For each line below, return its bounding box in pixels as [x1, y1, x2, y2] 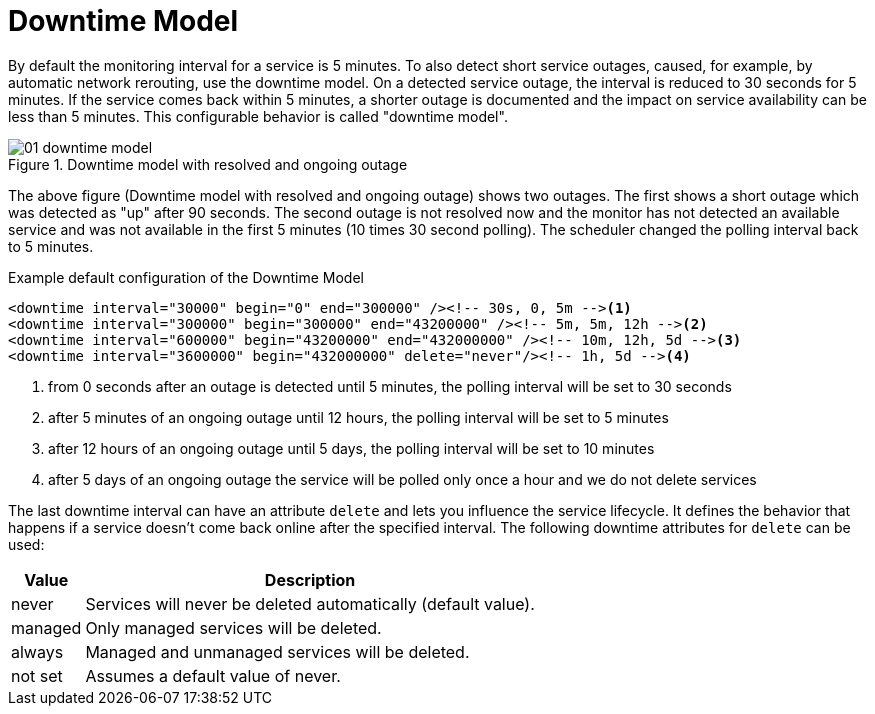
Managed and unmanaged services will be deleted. [85, 641, 470, 662]
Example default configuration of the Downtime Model [8, 268, 364, 286]
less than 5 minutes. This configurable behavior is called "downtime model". [8, 107, 508, 125]
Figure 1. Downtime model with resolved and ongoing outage [8, 155, 408, 173]
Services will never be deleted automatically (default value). [85, 593, 535, 614]
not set [11, 665, 63, 686]
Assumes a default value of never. [85, 665, 341, 686]
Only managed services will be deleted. [85, 617, 382, 638]
